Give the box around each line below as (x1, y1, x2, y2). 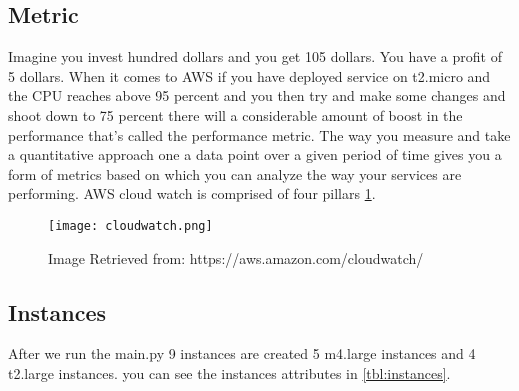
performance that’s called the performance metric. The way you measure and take (8, 124, 511, 145)
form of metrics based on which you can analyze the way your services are (8, 163, 462, 184)
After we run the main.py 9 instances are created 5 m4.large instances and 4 (8, 343, 476, 364)
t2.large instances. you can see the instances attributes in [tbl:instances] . (8, 363, 451, 383)
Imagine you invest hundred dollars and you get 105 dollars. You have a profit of (8, 46, 502, 67)
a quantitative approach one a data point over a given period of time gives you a (8, 144, 502, 165)
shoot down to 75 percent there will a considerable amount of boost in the (8, 104, 463, 125)
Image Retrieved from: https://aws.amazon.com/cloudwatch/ (48, 247, 424, 268)
